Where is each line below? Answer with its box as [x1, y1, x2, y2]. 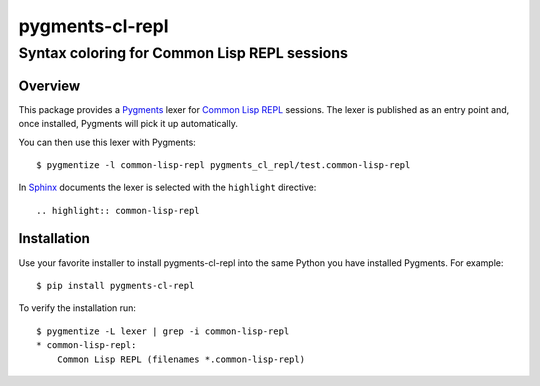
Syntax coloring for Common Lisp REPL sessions [18, 44, 349, 62]
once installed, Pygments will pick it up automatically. [18, 118, 239, 130]
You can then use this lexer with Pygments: [18, 136, 197, 148]
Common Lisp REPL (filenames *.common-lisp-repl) [56, 353, 305, 365]
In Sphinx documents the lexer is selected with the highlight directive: [18, 181, 317, 194]
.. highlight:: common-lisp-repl [36, 205, 200, 216]
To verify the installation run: [18, 302, 137, 314]
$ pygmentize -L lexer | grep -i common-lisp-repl [36, 325, 290, 337]
